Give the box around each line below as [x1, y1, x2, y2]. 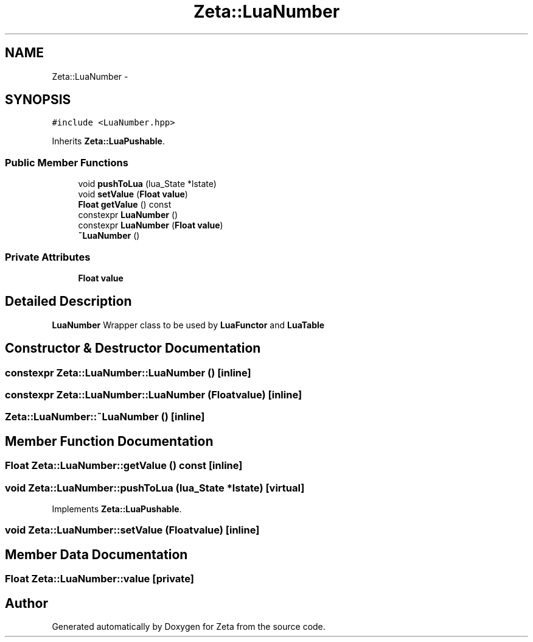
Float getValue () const [78, 199, 172, 210]
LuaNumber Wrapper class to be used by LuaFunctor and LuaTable [52, 319, 325, 330]
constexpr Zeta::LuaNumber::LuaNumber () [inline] [5, 366, 251, 379]
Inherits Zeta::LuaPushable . [52, 136, 165, 147]
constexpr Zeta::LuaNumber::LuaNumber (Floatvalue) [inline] [5, 389, 302, 401]
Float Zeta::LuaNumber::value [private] [5, 573, 194, 585]
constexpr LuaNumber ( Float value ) [78, 220, 223, 231]
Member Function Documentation [5, 433, 214, 449]
